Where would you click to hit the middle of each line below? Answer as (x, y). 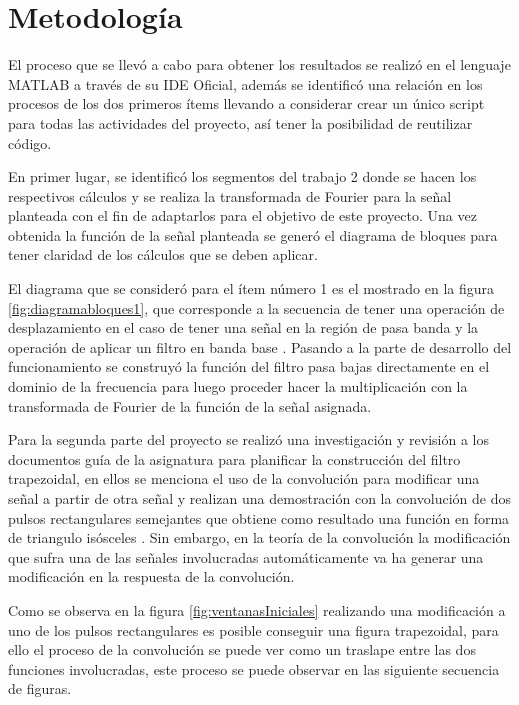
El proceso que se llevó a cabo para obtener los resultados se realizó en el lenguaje (259, 64)
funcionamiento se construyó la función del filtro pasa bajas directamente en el (249, 366)
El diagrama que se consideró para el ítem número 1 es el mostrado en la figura (251, 288)
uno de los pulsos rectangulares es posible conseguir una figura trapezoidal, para (253, 629)
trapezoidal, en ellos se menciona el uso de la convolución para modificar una (244, 478)
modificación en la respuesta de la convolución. (151, 576)
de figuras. (40, 688)
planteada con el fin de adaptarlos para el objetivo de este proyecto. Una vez (242, 215)
